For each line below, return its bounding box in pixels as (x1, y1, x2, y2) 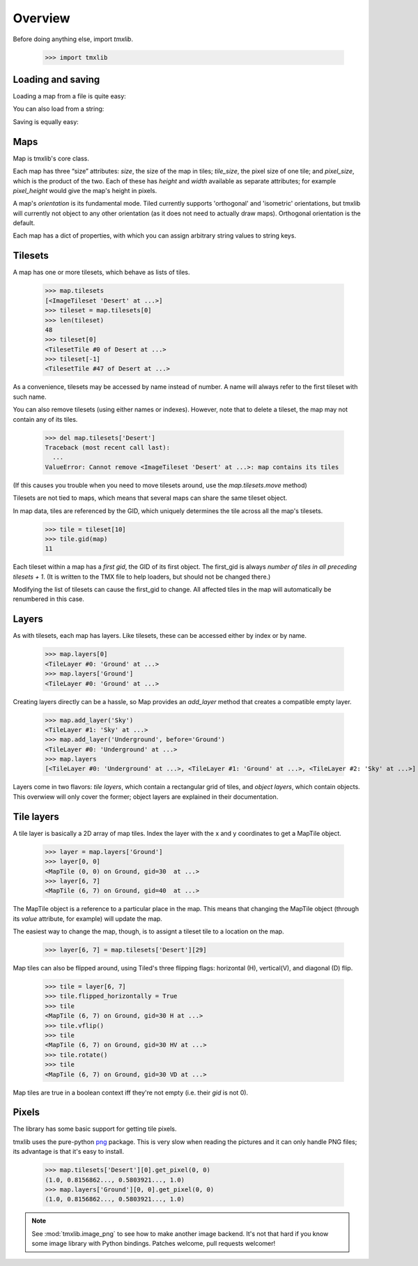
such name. (13, 392, 47, 401)
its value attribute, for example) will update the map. (13, 914, 163, 923)
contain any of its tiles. (13, 415, 78, 423)
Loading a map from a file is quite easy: (13, 92, 127, 100)
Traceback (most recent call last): (45, 443, 171, 451)
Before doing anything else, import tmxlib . (13, 35, 134, 43)
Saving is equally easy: (13, 117, 79, 125)
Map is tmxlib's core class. (13, 154, 90, 162)
